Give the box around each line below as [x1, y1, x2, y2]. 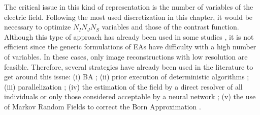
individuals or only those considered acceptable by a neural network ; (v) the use [4, 91, 256, 102]
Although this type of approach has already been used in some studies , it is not [4, 31, 254, 42]
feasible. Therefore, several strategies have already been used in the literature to [4, 61, 253, 72]
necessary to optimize [4, 21, 71, 32]
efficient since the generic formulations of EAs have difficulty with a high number [4, 41, 256, 52]
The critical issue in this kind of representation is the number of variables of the [4, 2, 253, 12]
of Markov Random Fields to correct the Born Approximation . [4, 101, 201, 111]
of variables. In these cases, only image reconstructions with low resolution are [4, 51, 248, 62]
